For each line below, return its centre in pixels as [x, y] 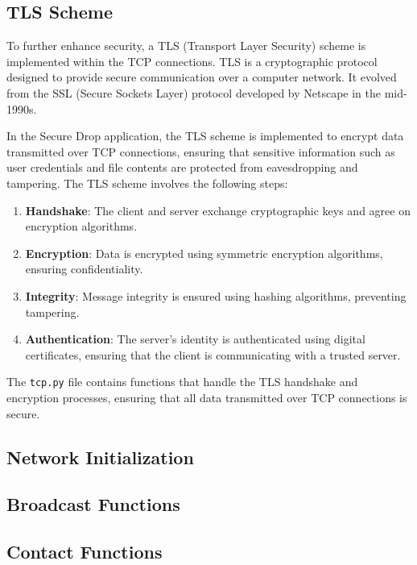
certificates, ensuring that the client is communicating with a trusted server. [213, 354]
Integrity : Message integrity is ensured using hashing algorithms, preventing [216, 295]
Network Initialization [100, 457]
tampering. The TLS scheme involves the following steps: [147, 183]
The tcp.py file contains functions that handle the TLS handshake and [182, 382]
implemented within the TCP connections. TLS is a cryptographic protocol [192, 61]
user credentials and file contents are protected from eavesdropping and [182, 167]
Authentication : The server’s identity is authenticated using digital [195, 339]
